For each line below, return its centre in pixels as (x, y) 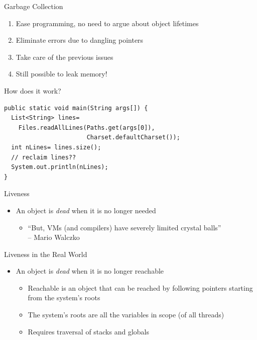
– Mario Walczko (54, 237)
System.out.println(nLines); (60, 167)
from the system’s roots (64, 297)
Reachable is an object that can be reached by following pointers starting (140, 287)
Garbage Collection (34, 6)
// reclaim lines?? (44, 157)
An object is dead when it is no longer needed (86, 210)
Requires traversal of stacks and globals (88, 331)
